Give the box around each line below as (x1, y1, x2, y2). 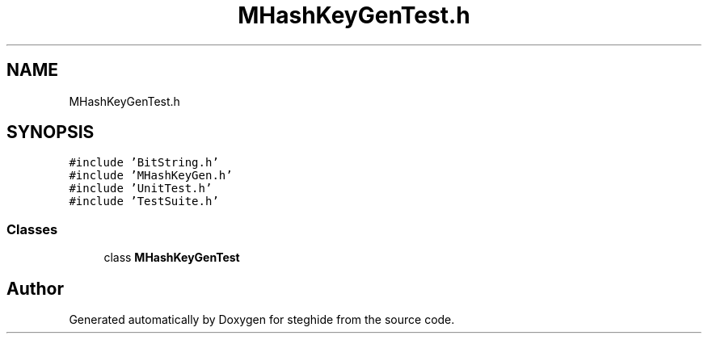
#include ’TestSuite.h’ (69, 195, 219, 208)
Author (6, 278, 64, 299)
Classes (6, 220, 58, 237)
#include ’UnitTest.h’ (69, 182, 213, 195)
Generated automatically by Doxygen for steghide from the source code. (69, 313, 455, 327)
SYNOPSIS (6, 122, 95, 143)
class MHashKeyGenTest (103, 250, 240, 265)
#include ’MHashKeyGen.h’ (69, 169, 233, 183)
